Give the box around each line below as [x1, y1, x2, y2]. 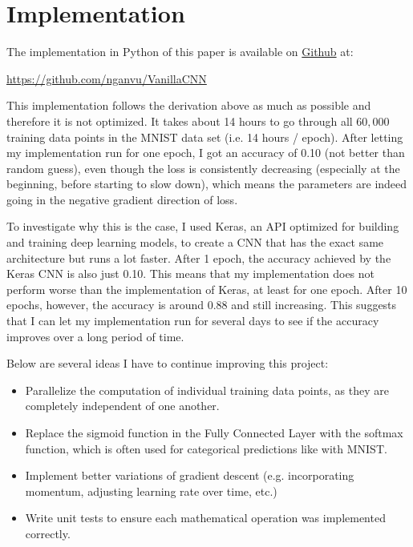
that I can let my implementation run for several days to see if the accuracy [6, 312, 379, 329]
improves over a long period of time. [6, 328, 184, 344]
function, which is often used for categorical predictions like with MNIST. [25, 440, 387, 457]
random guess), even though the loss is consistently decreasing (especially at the [6, 159, 400, 176]
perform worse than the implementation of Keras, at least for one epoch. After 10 [6, 280, 407, 297]
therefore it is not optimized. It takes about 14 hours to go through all [6, 112, 353, 129]
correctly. [25, 525, 71, 541]
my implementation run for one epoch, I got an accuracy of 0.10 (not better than [6, 144, 405, 161]
